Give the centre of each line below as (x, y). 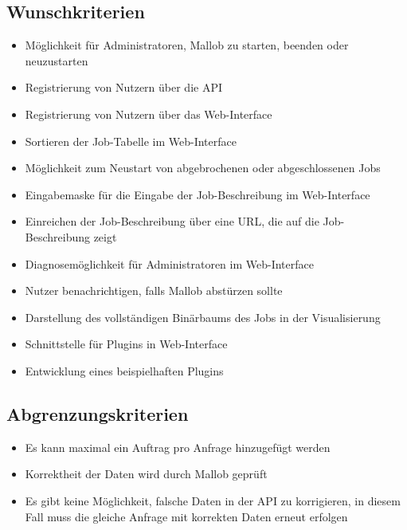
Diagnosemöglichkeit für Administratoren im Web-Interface (169, 263)
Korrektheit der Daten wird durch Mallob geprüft (146, 474)
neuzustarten (57, 60)
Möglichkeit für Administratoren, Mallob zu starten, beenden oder (187, 45)
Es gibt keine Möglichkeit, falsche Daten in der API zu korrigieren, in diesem (213, 500)
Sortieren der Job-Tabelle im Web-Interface (131, 141)
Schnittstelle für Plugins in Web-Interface (126, 344)
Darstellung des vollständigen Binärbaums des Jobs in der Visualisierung (203, 317)
